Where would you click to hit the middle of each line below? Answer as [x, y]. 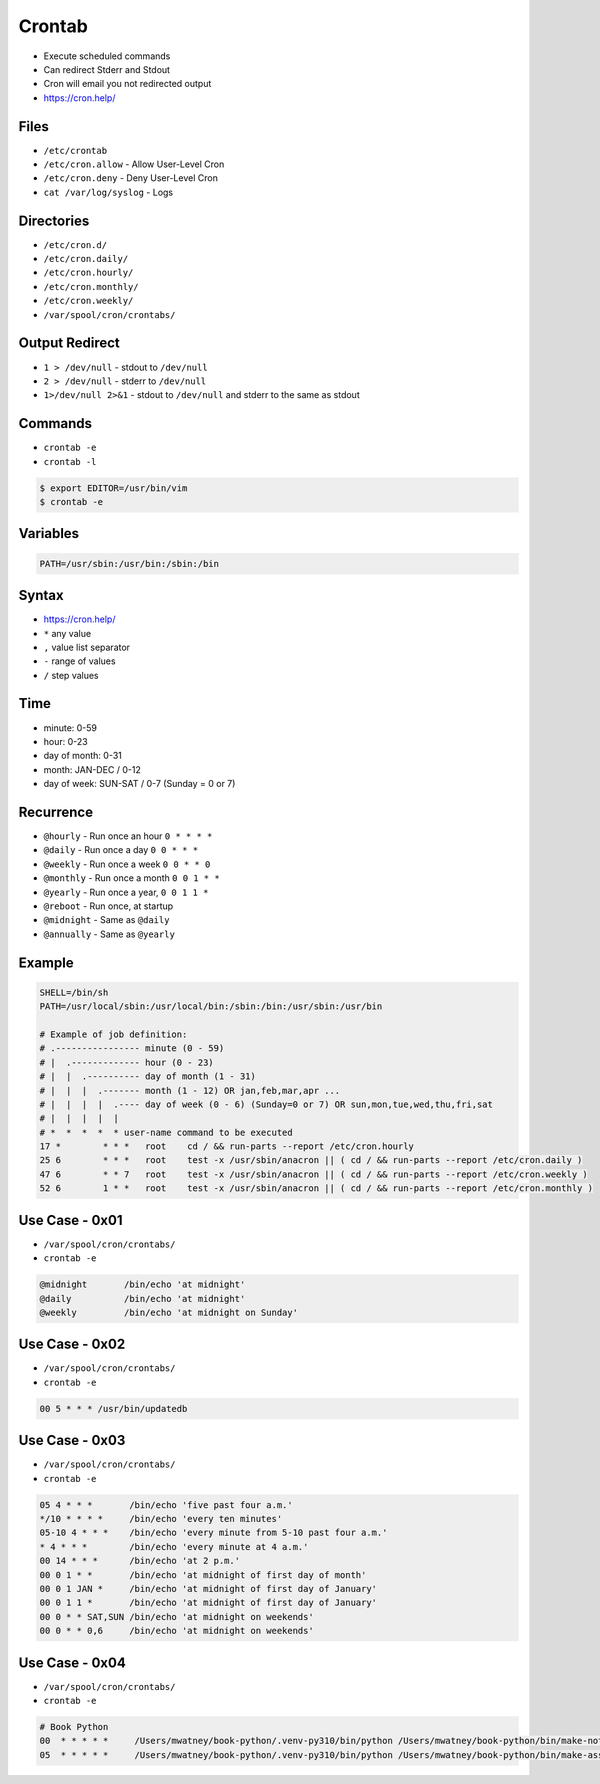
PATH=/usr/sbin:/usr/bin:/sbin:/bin [129, 563]
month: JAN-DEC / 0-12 [92, 769]
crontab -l [70, 461]
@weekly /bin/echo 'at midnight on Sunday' [169, 1312]
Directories [54, 220]
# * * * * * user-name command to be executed [166, 1132]
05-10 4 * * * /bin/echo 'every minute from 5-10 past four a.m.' [213, 1533]
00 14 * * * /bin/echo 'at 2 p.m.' [139, 1561]
